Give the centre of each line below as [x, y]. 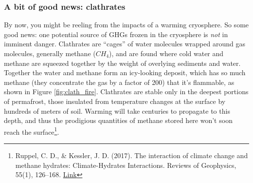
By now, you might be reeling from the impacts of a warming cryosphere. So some [126, 25]
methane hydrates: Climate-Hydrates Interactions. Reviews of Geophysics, [126, 165]
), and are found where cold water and [166, 53]
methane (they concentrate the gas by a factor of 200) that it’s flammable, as [119, 82]
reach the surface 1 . [32, 131]
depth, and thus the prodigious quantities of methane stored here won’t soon [118, 120]
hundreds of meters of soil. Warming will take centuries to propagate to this [117, 111]
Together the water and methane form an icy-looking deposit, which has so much [125, 72]
